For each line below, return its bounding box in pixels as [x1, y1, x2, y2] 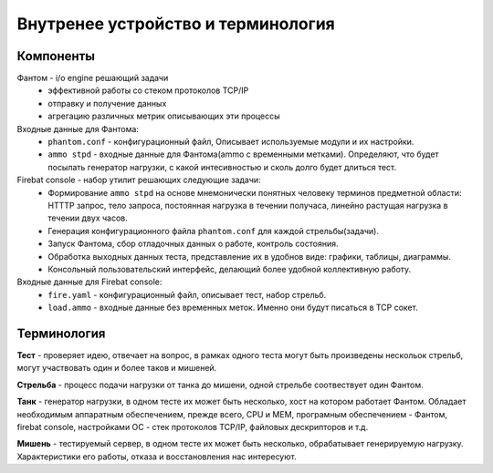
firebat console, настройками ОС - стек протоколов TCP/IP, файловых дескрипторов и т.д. [16, 421, 369, 432]
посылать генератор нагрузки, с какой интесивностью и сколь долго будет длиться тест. [47, 161, 397, 172]
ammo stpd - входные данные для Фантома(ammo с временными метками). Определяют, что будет [47, 149, 439, 159]
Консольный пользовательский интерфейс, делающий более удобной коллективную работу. [47, 263, 412, 274]
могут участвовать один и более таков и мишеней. [16, 363, 217, 374]
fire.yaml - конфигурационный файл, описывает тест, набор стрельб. [47, 289, 327, 300]
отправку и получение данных [47, 98, 167, 108]
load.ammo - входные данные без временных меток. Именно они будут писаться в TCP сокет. [47, 302, 419, 314]
